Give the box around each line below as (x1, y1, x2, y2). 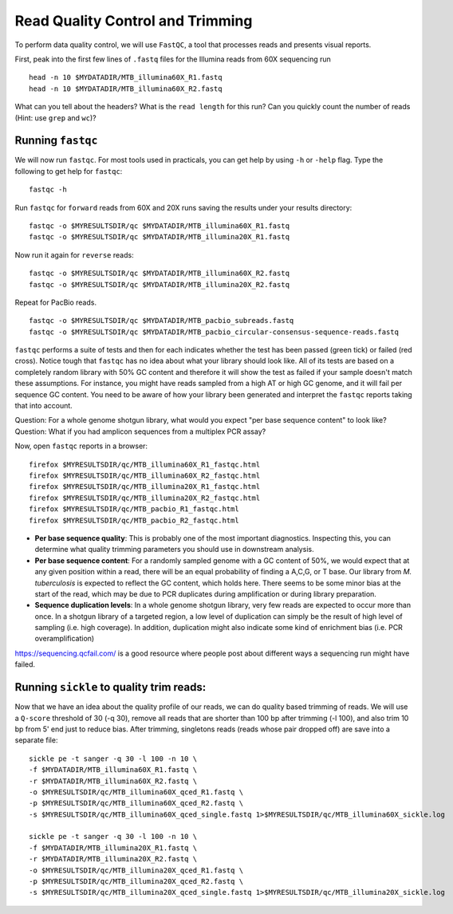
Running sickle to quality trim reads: (14, 680, 207, 694)
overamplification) (34, 634, 95, 644)
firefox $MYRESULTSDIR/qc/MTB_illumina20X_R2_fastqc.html (29, 493, 261, 502)
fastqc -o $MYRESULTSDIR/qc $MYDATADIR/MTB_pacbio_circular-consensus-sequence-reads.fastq (29, 327, 399, 337)
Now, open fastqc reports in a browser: (14, 441, 148, 451)
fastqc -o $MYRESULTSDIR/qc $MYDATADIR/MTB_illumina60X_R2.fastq (29, 269, 290, 278)
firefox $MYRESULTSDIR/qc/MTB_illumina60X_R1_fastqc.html (29, 459, 261, 469)
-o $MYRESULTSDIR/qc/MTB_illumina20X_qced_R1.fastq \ (29, 865, 243, 875)
